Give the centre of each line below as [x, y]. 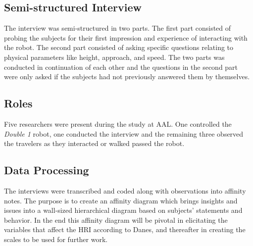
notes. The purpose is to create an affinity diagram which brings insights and [121, 200]
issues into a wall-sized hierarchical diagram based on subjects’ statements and [123, 210]
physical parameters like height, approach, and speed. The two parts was [114, 57]
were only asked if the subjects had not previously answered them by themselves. [127, 76]
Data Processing [47, 170]
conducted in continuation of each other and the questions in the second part [121, 67]
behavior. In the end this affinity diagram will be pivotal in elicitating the [116, 220]
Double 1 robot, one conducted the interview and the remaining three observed [124, 133]
